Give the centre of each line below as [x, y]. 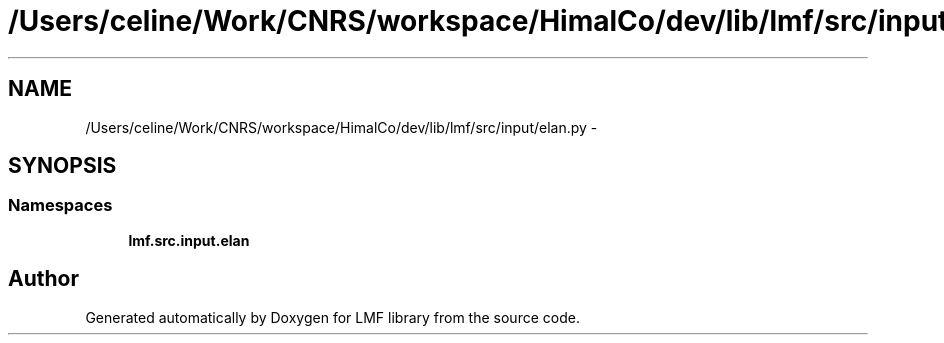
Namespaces [60, 205]
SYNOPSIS [62, 166]
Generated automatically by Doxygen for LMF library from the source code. [332, 317]
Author [43, 279]
